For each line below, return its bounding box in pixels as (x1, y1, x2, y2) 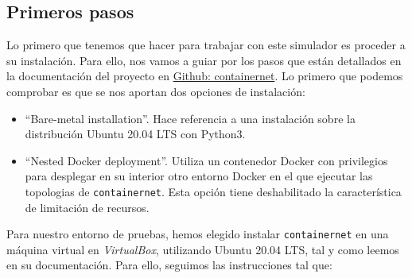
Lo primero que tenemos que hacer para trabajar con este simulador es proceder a (6, 37, 406, 53)
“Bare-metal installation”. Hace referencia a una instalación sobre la (25, 110, 356, 126)
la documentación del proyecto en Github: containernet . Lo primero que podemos (6, 68, 403, 84)
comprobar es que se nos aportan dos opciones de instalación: (6, 83, 305, 99)
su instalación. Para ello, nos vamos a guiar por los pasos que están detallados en (6, 52, 402, 68)
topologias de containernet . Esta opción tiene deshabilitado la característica (25, 183, 402, 199)
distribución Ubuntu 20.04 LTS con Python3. (25, 125, 246, 142)
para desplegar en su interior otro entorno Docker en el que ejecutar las (25, 168, 373, 184)
